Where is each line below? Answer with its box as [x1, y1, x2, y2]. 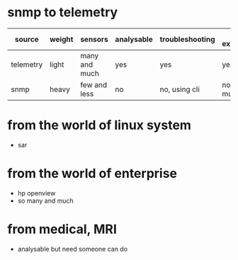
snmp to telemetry [7, 4, 118, 21]
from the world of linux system [7, 118, 191, 133]
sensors [80, 34, 108, 44]
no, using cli [159, 84, 200, 94]
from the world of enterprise [7, 166, 178, 181]
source [14, 34, 39, 44]
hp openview [17, 188, 56, 197]
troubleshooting [159, 34, 215, 44]
